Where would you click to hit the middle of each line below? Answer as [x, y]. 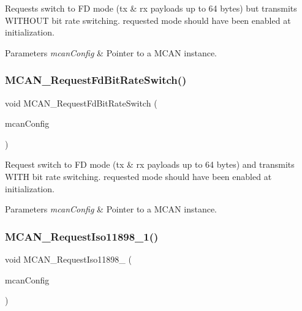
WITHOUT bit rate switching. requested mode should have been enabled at [148, 20]
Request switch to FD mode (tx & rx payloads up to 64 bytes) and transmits [150, 164]
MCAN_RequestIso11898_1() [82, 236]
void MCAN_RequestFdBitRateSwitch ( [81, 103]
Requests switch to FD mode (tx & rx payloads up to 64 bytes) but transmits [151, 8]
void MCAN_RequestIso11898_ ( [68, 259]
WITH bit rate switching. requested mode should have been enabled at [138, 176]
